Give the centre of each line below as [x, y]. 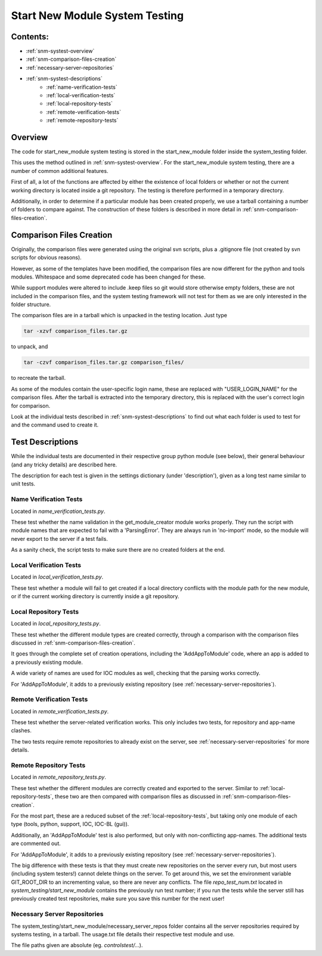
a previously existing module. [47, 662]
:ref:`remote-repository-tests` [82, 120]
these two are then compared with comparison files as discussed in [138, 797]
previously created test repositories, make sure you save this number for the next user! [118, 899]
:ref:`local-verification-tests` [81, 95]
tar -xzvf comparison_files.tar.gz [75, 331]
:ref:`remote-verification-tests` [84, 112]
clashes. [21, 731]
